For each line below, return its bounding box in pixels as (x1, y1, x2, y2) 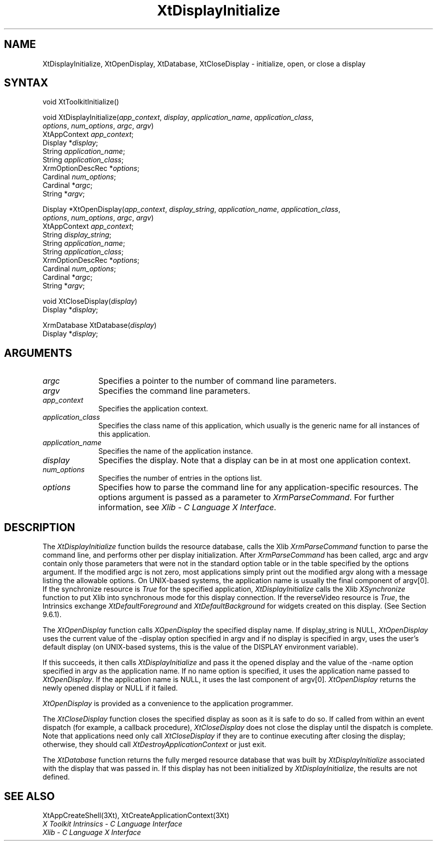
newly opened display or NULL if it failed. (42, 684, 178, 693)
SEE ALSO (4, 790, 55, 803)
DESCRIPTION (4, 521, 75, 534)
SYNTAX (4, 76, 48, 89)
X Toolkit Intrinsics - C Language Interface (42, 819, 183, 828)
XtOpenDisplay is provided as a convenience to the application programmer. (42, 699, 293, 708)
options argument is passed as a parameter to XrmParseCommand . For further (98, 492, 395, 503)
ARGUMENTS (4, 346, 72, 359)
